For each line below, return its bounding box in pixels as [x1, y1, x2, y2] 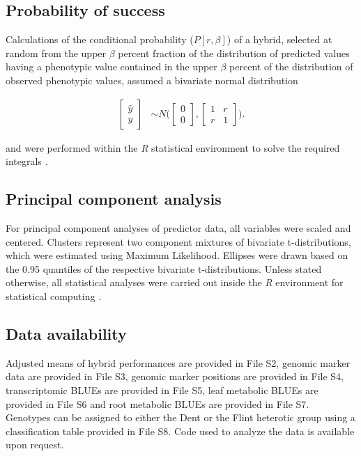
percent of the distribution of [229, 59, 353, 74]
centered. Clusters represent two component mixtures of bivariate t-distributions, [6, 234, 351, 249]
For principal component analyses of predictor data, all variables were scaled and [6, 221, 351, 235]
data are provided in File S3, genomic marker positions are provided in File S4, [6, 369, 344, 384]
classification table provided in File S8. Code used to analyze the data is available [6, 423, 355, 438]
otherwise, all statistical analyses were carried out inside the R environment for [6, 275, 344, 290]
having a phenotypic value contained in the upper [6, 59, 217, 74]
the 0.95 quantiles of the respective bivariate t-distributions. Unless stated [6, 261, 322, 276]
